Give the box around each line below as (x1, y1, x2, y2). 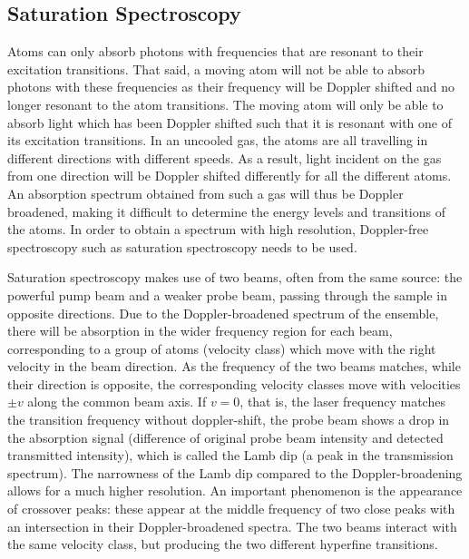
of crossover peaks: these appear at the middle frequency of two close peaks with (7, 499, 455, 518)
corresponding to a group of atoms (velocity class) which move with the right (7, 338, 436, 358)
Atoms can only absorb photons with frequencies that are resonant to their (7, 42, 424, 61)
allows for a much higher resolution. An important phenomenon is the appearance (7, 481, 463, 500)
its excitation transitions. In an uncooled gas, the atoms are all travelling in (7, 131, 428, 150)
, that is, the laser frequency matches (239, 392, 445, 411)
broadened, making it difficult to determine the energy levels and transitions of (7, 201, 446, 221)
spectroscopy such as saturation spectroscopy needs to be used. (7, 237, 357, 256)
